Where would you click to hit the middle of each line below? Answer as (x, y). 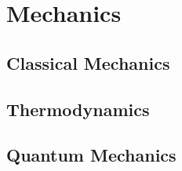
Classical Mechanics (88, 62)
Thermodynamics (78, 109)
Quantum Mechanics (91, 155)
